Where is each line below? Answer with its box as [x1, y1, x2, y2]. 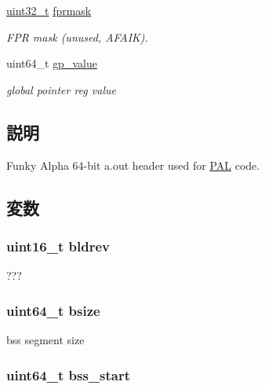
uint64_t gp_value [6, 55, 97, 72]
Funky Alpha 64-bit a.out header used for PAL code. [6, 156, 260, 173]
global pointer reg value [6, 81, 116, 97]
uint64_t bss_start [6, 365, 131, 384]
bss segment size [6, 331, 85, 347]
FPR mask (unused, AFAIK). [6, 28, 148, 45]
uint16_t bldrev [6, 236, 110, 255]
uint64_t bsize [6, 300, 100, 320]
